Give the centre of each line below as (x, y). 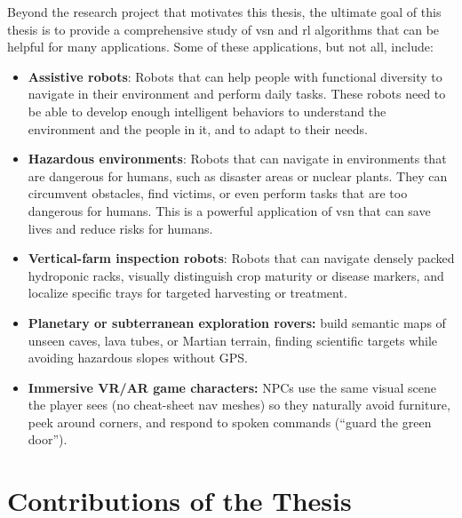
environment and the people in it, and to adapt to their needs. (198, 128)
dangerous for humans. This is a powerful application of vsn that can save (229, 210)
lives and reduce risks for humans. (120, 228)
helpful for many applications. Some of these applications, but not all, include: (220, 47)
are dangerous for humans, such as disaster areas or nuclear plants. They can (238, 175)
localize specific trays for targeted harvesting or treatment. (187, 293)
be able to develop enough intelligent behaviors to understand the (207, 111)
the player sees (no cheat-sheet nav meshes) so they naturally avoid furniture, (239, 405)
